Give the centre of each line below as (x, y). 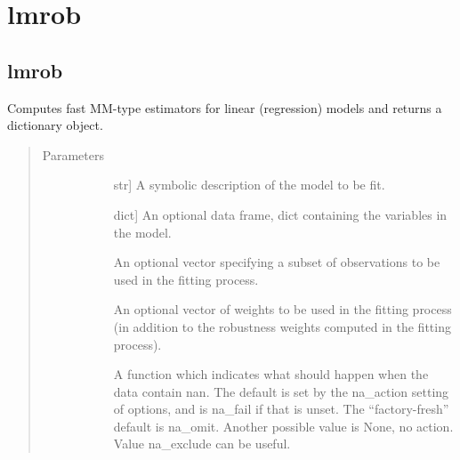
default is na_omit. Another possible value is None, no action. (283, 426)
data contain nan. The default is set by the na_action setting (281, 391)
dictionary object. (55, 125)
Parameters (73, 154)
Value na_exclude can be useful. (202, 444)
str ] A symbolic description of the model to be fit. (249, 185)
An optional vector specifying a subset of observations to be (277, 262)
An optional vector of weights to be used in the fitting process (282, 309)
